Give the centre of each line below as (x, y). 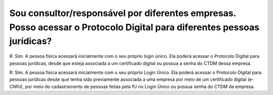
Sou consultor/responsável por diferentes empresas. (123, 13)
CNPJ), (17, 86)
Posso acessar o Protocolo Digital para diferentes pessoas (134, 27)
